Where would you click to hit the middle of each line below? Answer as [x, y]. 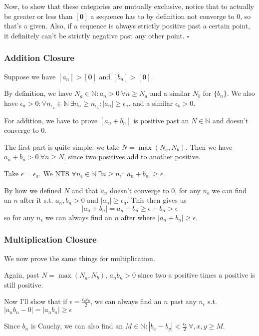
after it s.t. [37, 200]
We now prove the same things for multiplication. [80, 258]
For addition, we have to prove [51, 120]
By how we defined [33, 190]
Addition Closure [39, 58]
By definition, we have [38, 93]
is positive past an [161, 120]
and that [85, 190]
